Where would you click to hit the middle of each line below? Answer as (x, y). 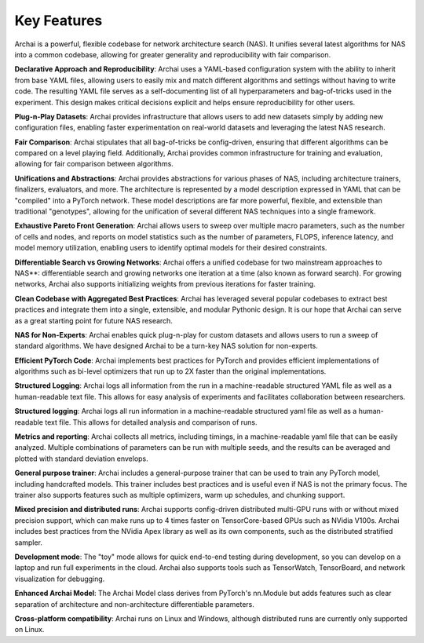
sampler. (29, 543)
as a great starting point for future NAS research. (93, 320)
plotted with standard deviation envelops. (81, 459)
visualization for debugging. (60, 579)
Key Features (58, 20)
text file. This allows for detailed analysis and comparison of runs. (151, 422)
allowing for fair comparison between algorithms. (94, 164)
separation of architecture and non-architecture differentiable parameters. (135, 604)
